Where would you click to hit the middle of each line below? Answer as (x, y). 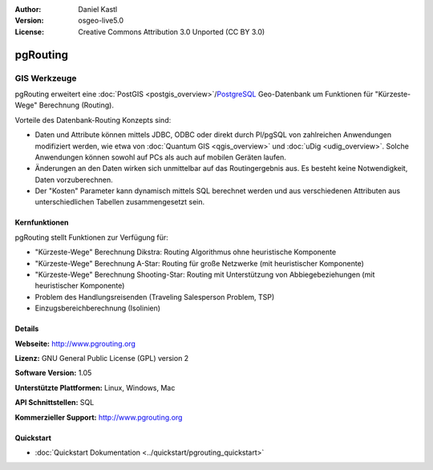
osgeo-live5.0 (101, 21)
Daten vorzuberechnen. (74, 180)
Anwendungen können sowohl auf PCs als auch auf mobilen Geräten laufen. (160, 157)
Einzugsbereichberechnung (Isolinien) (97, 308)
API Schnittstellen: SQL (55, 403)
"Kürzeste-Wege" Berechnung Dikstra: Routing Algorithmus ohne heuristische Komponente (186, 252)
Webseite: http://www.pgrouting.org (75, 343)
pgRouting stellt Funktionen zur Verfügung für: (91, 237)
